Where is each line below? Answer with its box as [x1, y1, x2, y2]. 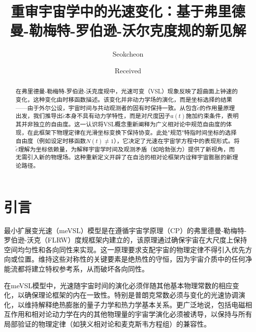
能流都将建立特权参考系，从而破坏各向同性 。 [4, 263, 149, 273]
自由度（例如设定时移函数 [15, 136, 86, 145]
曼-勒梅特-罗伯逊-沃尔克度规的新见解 [9, 20, 247, 40]
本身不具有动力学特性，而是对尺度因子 [65, 112, 171, 120]
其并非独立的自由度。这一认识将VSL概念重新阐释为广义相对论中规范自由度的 [15, 120, 226, 128]
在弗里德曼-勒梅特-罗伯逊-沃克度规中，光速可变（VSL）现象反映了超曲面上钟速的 [15, 87, 238, 95]
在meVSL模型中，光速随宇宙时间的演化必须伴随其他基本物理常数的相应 [4, 280, 232, 290]
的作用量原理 [199, 103, 235, 112]
